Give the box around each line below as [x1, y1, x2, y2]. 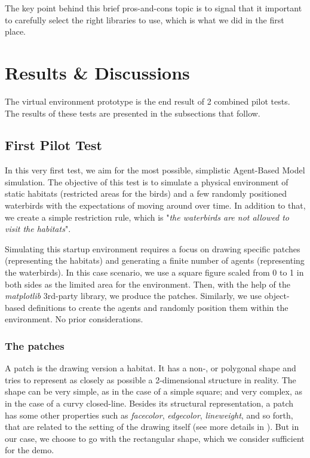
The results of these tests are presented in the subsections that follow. [5, 106, 260, 119]
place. [5, 25, 26, 38]
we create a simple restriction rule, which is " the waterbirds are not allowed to [5, 210, 290, 223]
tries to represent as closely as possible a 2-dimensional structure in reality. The [5, 373, 296, 386]
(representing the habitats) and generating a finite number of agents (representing [5, 254, 305, 267]
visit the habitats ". [5, 222, 71, 235]
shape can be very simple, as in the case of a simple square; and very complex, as [5, 385, 302, 398]
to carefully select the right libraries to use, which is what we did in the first [5, 13, 284, 26]
